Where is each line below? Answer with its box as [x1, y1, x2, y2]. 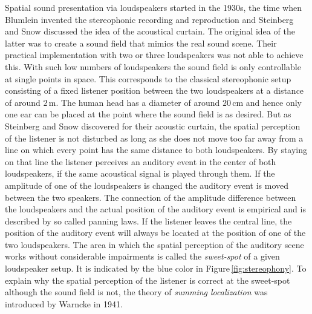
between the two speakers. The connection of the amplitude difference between [5, 191, 296, 203]
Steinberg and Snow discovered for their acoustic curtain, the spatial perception [5, 119, 301, 132]
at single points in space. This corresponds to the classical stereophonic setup [5, 72, 291, 85]
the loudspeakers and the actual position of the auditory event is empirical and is [5, 203, 306, 215]
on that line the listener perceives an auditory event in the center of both [5, 155, 276, 168]
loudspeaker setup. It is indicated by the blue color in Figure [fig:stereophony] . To [5, 262, 307, 275]
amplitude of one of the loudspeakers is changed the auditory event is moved [5, 178, 288, 191]
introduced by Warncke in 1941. [5, 297, 123, 310]
